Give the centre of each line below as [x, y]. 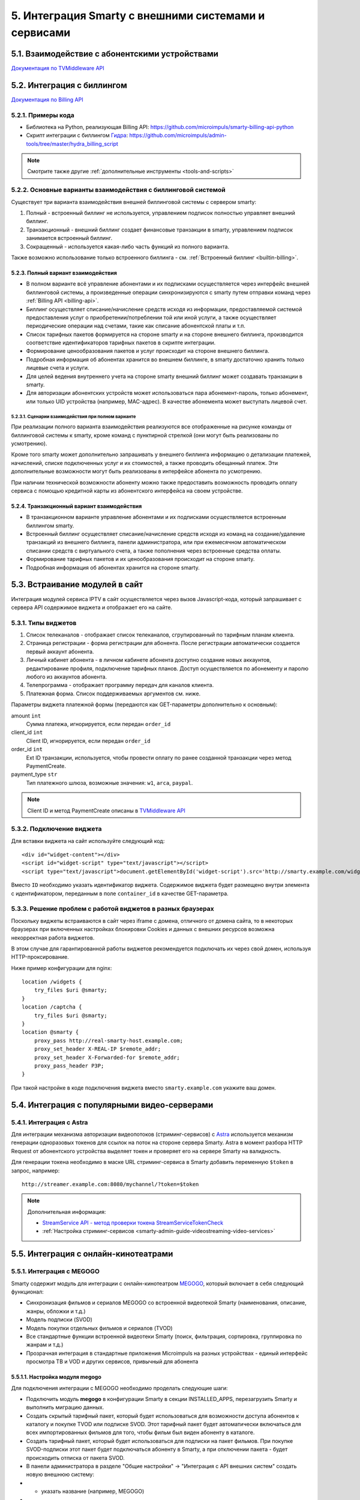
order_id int [27, 749]
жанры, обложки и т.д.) [56, 1311]
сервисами [41, 32]
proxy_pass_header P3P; [69, 1066]
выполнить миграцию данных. [65, 1408]
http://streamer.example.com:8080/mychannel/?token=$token [110, 1184]
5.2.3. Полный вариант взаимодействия [64, 272]
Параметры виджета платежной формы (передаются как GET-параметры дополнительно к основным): [144, 704]
